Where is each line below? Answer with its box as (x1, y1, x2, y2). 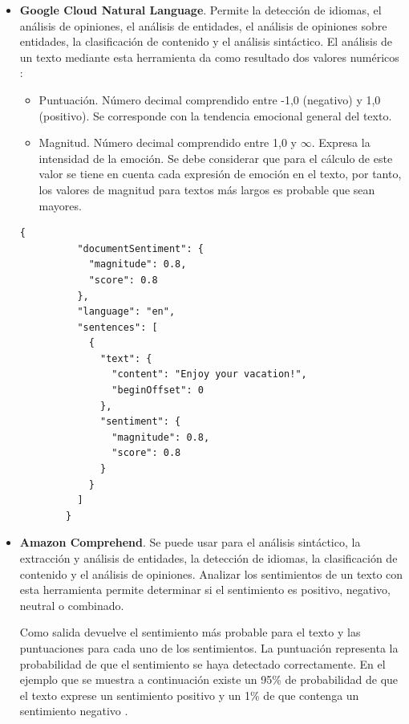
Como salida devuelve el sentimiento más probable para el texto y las (19, 624, 361, 641)
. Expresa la (311, 134, 371, 151)
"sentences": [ (77, 321, 158, 333)
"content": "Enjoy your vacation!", (111, 368, 307, 380)
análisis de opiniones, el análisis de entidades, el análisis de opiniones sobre (19, 17, 387, 34)
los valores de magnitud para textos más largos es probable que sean (38, 181, 375, 197)
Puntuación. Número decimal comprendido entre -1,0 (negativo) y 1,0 (38, 91, 381, 108)
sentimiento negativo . (19, 702, 128, 719)
